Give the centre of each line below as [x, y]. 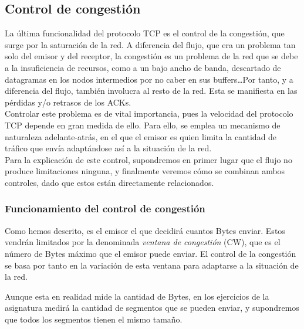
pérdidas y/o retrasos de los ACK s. [68, 102]
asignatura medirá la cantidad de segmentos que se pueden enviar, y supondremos [152, 308]
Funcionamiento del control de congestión [105, 208]
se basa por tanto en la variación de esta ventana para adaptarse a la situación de [152, 265]
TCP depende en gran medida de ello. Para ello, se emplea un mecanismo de [143, 125]
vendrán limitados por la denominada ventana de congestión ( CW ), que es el [143, 242]
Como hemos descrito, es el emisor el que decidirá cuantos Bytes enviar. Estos [145, 230]
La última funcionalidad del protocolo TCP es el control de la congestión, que [145, 33]
